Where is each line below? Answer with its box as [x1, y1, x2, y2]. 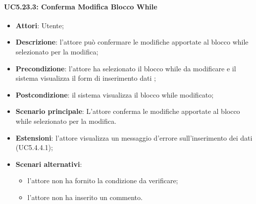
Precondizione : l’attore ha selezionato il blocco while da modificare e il [15, 63, 236, 73]
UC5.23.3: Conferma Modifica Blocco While [4, 1, 157, 11]
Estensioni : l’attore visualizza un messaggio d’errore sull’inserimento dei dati [15, 132, 253, 143]
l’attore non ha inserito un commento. [27, 192, 143, 202]
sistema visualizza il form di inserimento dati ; [15, 73, 156, 83]
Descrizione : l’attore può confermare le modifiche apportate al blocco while [15, 37, 249, 47]
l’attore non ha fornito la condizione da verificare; [27, 175, 178, 186]
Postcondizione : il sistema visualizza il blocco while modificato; [15, 89, 214, 100]
